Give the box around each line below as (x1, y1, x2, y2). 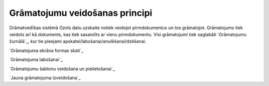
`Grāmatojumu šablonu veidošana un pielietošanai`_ (9, 66, 115, 72)
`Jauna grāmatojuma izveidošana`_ (9, 75, 81, 81)
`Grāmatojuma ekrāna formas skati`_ (9, 47, 84, 53)
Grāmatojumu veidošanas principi (9, 7, 152, 18)
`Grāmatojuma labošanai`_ (9, 57, 63, 63)
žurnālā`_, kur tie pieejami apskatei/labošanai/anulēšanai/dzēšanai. (9, 39, 146, 44)
